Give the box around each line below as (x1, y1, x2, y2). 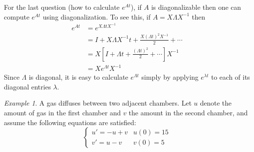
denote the (200, 98, 232, 108)
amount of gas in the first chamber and (4, 107, 121, 117)
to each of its (211, 72, 250, 82)
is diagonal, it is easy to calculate (28, 72, 128, 82)
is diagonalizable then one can (151, 2, 241, 12)
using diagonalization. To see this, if (42, 11, 151, 22)
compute (4, 11, 30, 22)
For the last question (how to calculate (4, 2, 120, 12)
